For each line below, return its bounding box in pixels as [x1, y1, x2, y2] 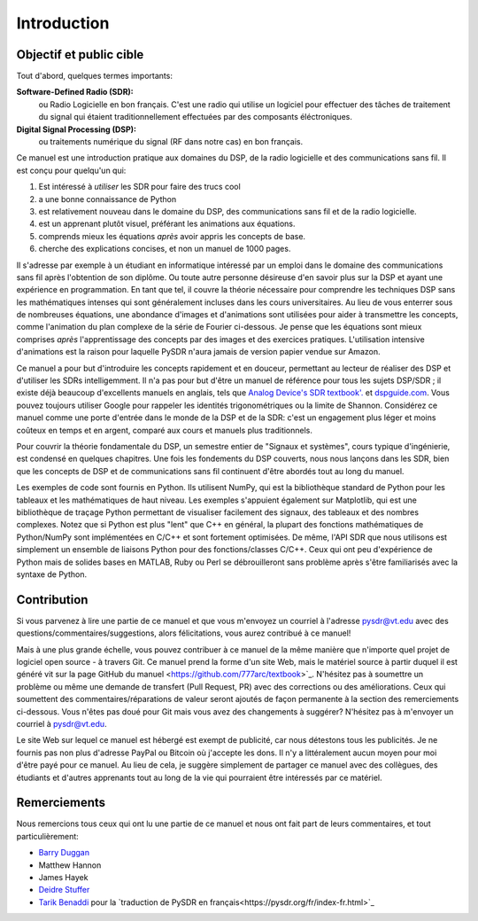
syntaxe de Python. [16, 568, 88, 580]
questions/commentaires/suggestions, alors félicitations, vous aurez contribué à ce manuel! [16, 628, 351, 638]
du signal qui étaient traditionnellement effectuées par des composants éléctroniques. [38, 112, 353, 122]
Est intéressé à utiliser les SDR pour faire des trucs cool [38, 182, 241, 192]
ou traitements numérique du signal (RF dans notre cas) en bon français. [38, 137, 304, 147]
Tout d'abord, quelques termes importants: [16, 71, 173, 82]
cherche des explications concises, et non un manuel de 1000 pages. [38, 244, 291, 254]
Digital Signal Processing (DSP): [16, 124, 137, 135]
